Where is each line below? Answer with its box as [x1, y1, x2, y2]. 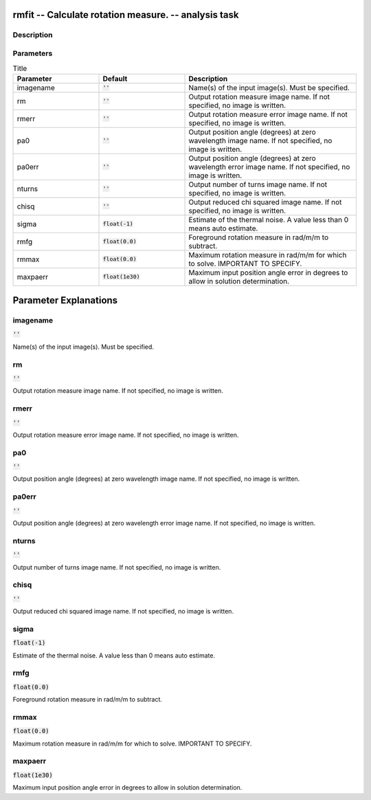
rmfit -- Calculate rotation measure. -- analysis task [12, 9, 239, 21]
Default [102, 74, 128, 83]
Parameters [12, 48, 53, 58]
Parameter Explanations [12, 294, 118, 306]
